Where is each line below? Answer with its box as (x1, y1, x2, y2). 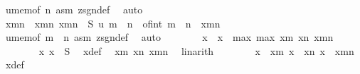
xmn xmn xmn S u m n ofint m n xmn (5, 16, 221, 30)
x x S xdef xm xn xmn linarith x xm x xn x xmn (38, 43, 354, 58)
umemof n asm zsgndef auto (5, 2, 143, 16)
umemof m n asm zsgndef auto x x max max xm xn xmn (5, 30, 334, 44)
